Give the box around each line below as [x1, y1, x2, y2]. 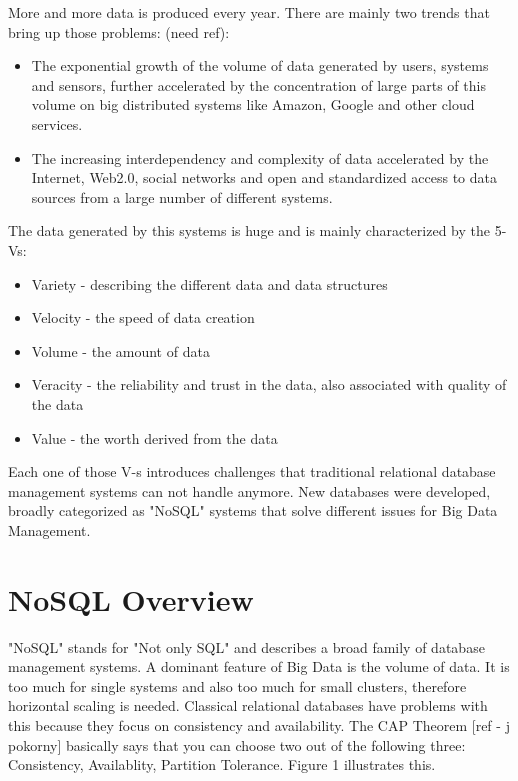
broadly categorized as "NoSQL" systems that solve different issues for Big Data [8, 500, 498, 521]
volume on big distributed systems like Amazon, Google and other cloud [31, 94, 475, 115]
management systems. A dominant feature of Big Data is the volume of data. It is [8, 656, 510, 677]
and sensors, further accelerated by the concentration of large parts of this [31, 74, 486, 95]
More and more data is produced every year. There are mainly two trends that [8, 2, 490, 22]
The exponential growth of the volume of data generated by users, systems [31, 55, 489, 76]
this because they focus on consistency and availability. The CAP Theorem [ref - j [8, 714, 510, 735]
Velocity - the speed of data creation [31, 307, 255, 328]
